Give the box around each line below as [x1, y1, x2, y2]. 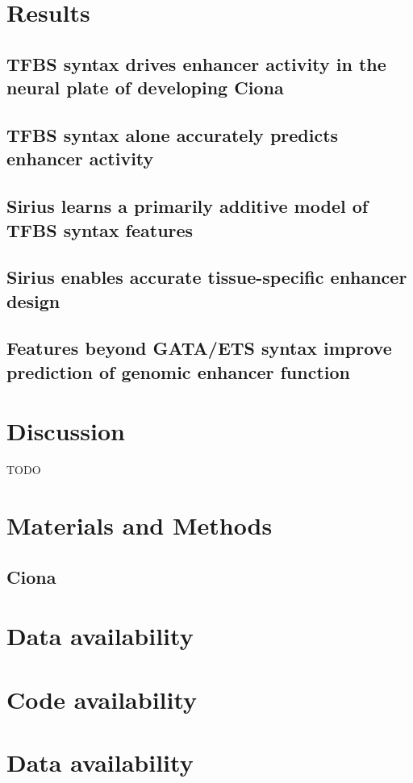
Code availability [6, 682, 198, 715]
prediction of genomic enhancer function [6, 359, 351, 384]
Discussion [6, 414, 125, 448]
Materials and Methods [6, 509, 273, 542]
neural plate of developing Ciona [6, 75, 284, 100]
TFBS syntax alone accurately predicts [6, 122, 339, 147]
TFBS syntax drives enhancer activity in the [6, 51, 386, 76]
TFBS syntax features [6, 217, 194, 242]
